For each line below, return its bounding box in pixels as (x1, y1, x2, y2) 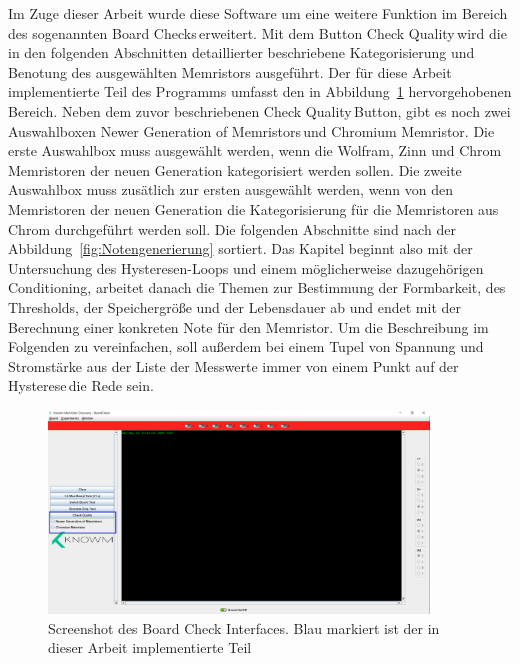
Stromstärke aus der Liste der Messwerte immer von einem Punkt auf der (8, 355, 459, 376)
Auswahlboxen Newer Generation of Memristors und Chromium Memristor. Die (8, 120, 495, 141)
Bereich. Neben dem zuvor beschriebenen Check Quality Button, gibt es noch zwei (8, 100, 511, 121)
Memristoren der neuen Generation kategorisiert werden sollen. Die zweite (8, 159, 462, 180)
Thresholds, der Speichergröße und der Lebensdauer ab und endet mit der (8, 296, 462, 317)
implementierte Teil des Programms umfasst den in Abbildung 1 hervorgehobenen (8, 81, 512, 102)
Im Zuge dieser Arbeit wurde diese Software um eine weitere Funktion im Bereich (8, 3, 508, 23)
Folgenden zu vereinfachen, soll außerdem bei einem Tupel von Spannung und (8, 336, 484, 357)
